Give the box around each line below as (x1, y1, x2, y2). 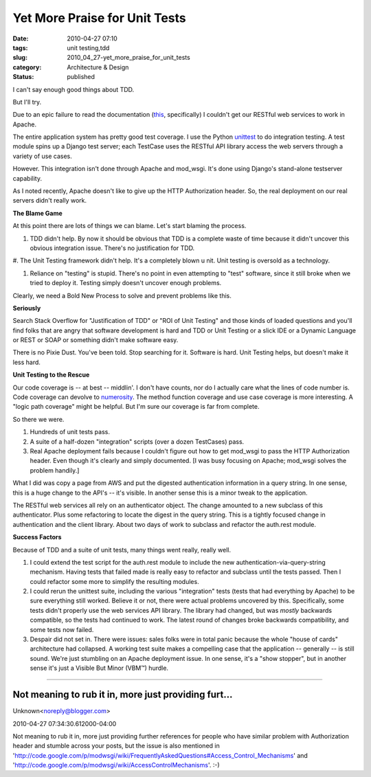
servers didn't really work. (12, 196, 87, 205)
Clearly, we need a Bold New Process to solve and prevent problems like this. (12, 291, 232, 300)
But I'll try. (12, 98, 41, 106)
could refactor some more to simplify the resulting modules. (30, 577, 199, 585)
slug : (12, 54, 27, 62)
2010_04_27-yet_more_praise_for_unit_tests (67, 54, 190, 62)
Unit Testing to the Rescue (12, 371, 90, 379)
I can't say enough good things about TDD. (12, 85, 135, 93)
